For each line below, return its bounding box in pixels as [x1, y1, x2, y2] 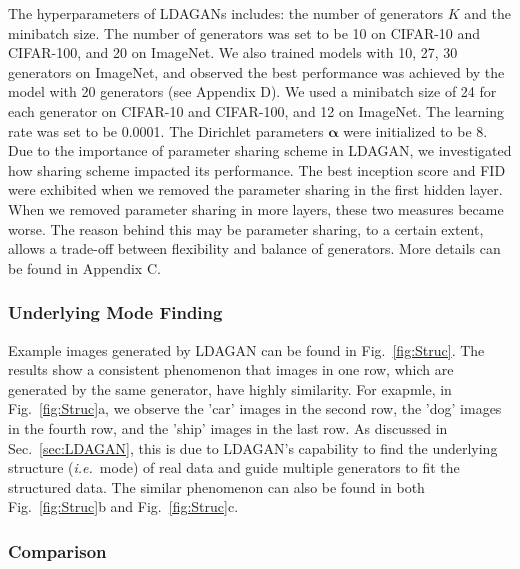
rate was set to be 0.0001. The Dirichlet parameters [8, 120, 324, 141]
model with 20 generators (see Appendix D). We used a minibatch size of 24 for [8, 81, 497, 102]
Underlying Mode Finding [8, 300, 223, 325]
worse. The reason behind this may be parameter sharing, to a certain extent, [8, 218, 484, 239]
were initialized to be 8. [343, 120, 488, 141]
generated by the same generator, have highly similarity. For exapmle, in [8, 378, 452, 399]
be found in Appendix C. [8, 257, 161, 278]
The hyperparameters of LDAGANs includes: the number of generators [8, 3, 444, 23]
